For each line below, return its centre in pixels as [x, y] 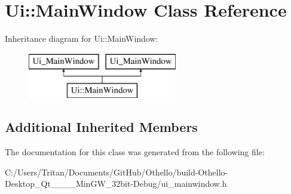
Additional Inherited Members [101, 127]
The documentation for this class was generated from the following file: [135, 152]
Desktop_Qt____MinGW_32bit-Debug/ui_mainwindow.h [116, 184]
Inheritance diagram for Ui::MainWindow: [82, 39]
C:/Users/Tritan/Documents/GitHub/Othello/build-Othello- [117, 172]
